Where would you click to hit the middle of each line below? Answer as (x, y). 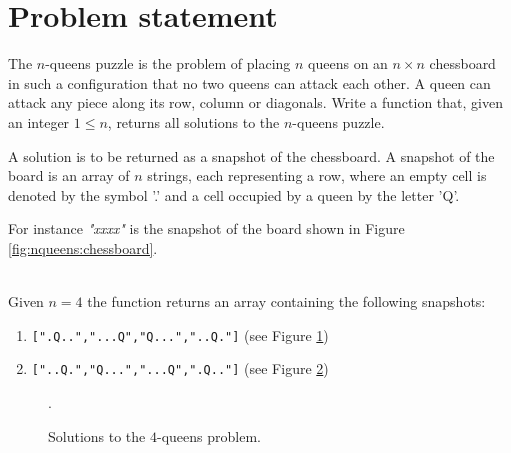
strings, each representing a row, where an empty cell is (317, 175)
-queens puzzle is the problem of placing (168, 63)
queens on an (348, 63)
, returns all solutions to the (193, 121)
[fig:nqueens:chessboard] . (83, 247)
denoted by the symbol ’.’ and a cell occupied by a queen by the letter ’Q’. (234, 194)
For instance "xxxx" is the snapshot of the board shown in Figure (206, 228)
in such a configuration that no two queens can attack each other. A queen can (249, 82)
